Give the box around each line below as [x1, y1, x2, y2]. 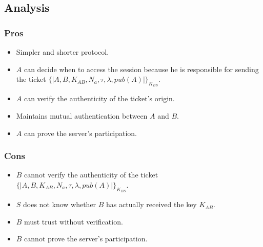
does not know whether [23, 199, 96, 210]
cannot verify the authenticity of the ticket [24, 169, 158, 180]
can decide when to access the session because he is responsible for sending [24, 63, 259, 74]
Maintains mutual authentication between [16, 110, 148, 121]
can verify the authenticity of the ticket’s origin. [24, 93, 175, 104]
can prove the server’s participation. [24, 127, 137, 138]
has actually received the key [106, 199, 197, 210]
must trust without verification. [24, 216, 123, 227]
